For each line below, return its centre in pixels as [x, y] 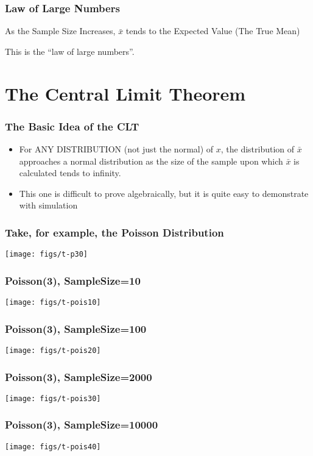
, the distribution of [258, 149]
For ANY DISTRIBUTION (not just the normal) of [116, 149]
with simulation [48, 205]
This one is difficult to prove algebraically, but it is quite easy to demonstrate [164, 193]
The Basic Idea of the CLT [72, 126]
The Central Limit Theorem [125, 93]
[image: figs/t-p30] [47, 255]
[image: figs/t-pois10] [53, 303]
